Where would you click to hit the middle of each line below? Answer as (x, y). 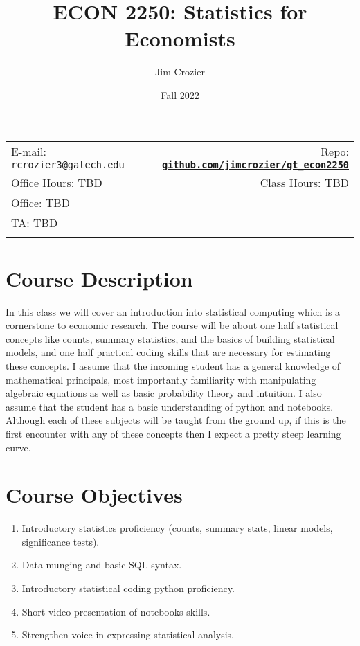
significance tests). (61, 541)
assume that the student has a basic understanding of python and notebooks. (170, 406)
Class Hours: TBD (304, 182)
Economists (180, 38)
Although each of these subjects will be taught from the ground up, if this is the (176, 420)
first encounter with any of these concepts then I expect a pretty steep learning (173, 433)
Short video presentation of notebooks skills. (116, 611)
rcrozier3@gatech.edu (68, 164)
